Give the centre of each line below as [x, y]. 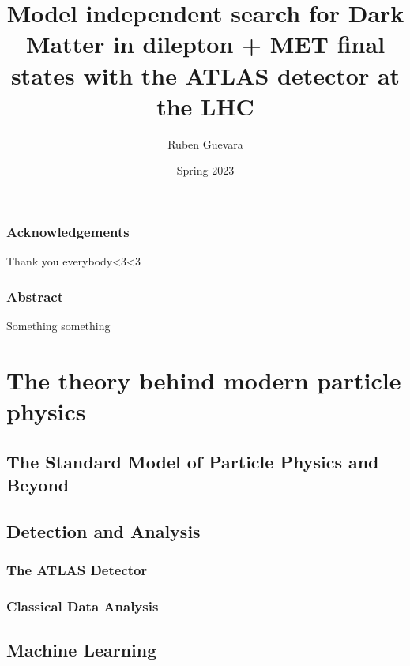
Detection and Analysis [103, 531]
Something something [58, 325]
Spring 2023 [205, 170]
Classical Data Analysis [83, 606]
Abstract [35, 296]
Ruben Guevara [205, 143]
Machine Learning [82, 650]
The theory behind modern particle [204, 380]
